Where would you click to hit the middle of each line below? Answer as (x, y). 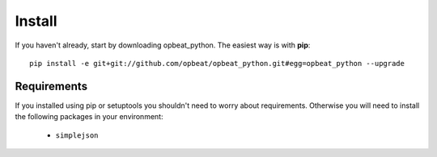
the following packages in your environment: (89, 117)
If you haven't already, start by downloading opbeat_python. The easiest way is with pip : (163, 45)
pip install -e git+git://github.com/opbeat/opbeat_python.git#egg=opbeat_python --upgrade (217, 63)
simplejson (77, 135)
